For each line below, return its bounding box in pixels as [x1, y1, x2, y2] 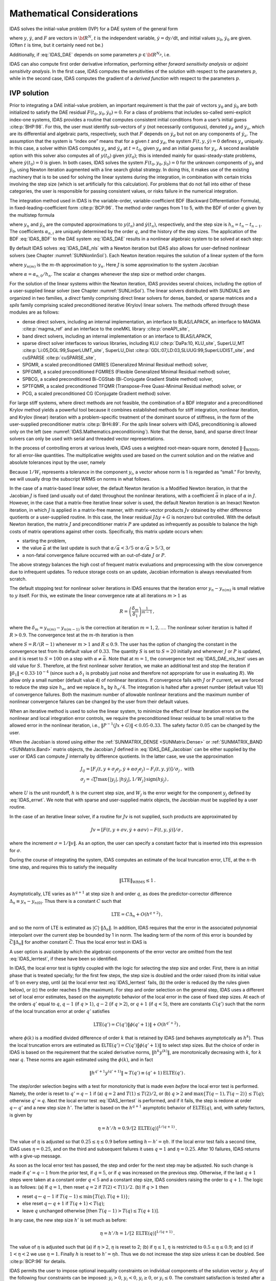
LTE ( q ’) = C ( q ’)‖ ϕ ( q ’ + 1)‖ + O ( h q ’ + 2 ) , [93, 1021, 181, 1027]
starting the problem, [22, 538, 66, 544]
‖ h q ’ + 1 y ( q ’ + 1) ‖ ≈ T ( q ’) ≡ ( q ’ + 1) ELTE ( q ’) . [89, 1069, 186, 1076]
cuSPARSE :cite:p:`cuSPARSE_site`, [22, 354, 96, 361]
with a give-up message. [9, 1153, 62, 1159]
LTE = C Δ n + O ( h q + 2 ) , [111, 911, 163, 918]
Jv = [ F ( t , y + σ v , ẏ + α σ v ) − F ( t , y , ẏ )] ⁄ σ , [90, 827, 183, 833]
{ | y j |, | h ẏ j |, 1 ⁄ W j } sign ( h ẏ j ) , [107, 776, 169, 783]
